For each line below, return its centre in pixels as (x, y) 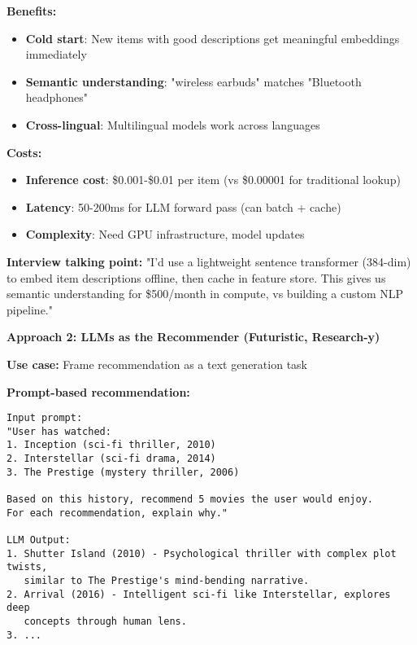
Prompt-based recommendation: (98, 391)
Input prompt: (45, 418)
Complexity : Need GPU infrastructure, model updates (165, 234)
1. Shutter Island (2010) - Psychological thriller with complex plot (202, 553)
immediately (56, 54)
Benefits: (32, 11)
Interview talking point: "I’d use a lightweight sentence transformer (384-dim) (209, 261)
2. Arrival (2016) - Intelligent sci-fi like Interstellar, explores (199, 594)
